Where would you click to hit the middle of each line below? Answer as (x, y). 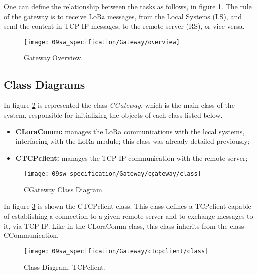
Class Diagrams (45, 84)
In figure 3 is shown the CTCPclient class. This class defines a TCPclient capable (128, 206)
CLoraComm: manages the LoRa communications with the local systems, (130, 131)
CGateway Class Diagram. (64, 189)
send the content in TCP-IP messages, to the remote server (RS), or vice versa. (124, 26)
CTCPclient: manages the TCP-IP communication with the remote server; (131, 158)
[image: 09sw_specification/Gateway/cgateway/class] (112, 174)
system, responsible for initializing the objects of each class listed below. (113, 115)
